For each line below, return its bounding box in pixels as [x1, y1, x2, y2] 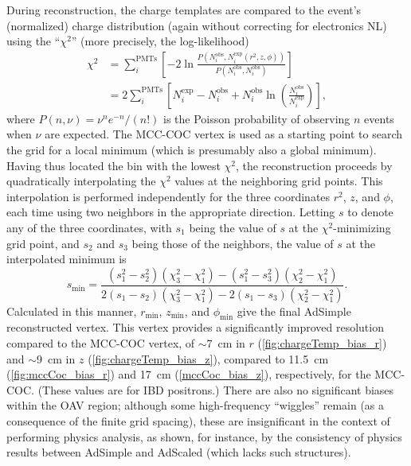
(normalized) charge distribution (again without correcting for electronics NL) [6, 17, 387, 33]
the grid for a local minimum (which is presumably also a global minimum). [6, 142, 377, 158]
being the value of [189, 219, 276, 235]
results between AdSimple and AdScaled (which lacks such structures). [6, 444, 351, 460]
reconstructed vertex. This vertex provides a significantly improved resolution [6, 319, 384, 336]
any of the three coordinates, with [6, 219, 172, 235]
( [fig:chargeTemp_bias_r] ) [257, 335, 387, 351]
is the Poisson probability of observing [163, 110, 350, 126]
